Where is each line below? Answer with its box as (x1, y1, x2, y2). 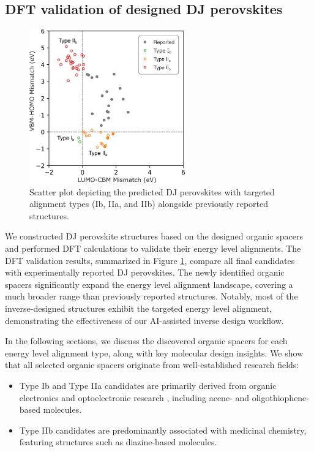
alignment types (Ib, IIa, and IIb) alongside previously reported (29, 197, 269, 210)
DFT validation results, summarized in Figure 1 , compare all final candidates (5, 254, 295, 266)
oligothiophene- (252, 391, 310, 404)
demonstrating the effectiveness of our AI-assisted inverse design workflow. (5, 314, 284, 326)
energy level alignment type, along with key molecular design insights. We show (5, 346, 304, 359)
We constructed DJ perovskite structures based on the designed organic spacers (5, 230, 303, 243)
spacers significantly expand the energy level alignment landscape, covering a (5, 277, 293, 290)
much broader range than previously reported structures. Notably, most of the (5, 290, 298, 303)
